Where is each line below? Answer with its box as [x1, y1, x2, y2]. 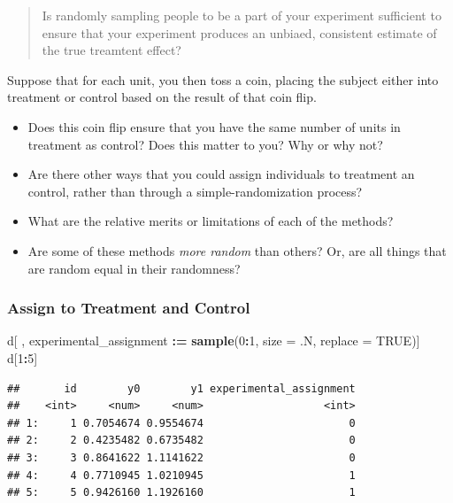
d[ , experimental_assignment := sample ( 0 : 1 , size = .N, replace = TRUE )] [7, 331, 420, 350]
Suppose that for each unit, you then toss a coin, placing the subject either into [7, 70, 439, 89]
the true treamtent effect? [42, 41, 181, 59]
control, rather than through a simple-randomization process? [27, 182, 363, 200]
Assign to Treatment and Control [7, 297, 250, 319]
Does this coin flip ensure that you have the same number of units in [27, 117, 401, 135]
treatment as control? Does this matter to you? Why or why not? [27, 135, 383, 153]
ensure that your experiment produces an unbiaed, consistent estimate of [42, 23, 437, 42]
